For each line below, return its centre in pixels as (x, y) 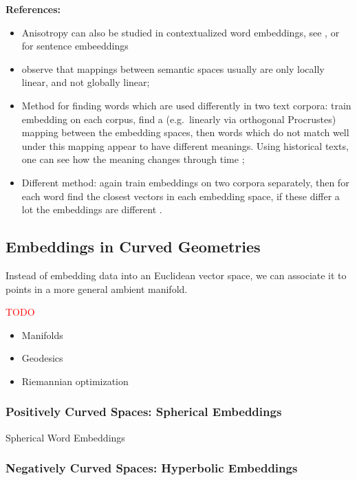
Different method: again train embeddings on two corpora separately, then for (185, 182)
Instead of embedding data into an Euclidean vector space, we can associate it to (176, 275)
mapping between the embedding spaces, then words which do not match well (185, 132)
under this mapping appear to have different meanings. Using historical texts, (185, 145)
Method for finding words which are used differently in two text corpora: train (186, 105)
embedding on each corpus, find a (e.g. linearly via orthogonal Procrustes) (179, 119)
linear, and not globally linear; (86, 82)
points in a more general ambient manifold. (97, 288)
